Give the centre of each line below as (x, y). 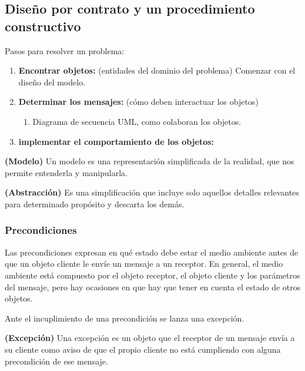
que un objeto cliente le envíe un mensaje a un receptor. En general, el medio (144, 264)
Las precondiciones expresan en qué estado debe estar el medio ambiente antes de (152, 252)
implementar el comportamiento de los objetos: (116, 141)
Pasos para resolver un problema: (65, 50)
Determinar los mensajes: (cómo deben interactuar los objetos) (138, 102)
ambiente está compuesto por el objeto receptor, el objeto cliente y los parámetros (152, 275)
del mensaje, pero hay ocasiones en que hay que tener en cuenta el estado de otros (153, 286)
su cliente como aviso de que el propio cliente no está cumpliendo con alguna (143, 349)
